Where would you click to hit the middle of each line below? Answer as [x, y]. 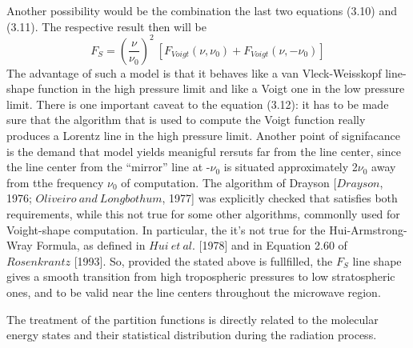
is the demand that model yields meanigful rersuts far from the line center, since [204, 151]
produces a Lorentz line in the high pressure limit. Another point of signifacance [203, 136]
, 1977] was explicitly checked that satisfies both [280, 198]
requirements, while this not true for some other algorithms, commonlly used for [203, 214]
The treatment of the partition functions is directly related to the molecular [192, 319]
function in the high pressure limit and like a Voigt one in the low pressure [221, 88]
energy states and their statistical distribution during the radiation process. [192, 335]
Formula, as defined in [91, 245]
